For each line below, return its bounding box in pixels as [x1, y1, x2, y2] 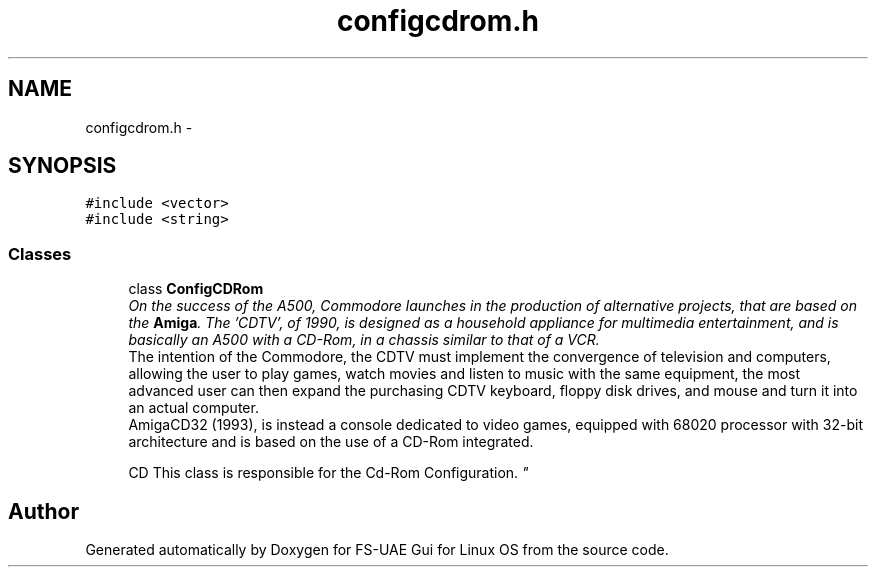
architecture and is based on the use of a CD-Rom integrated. [128, 433, 534, 451]
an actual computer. [128, 399, 259, 417]
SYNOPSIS [8, 153, 117, 179]
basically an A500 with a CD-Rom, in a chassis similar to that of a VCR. [128, 331, 600, 349]
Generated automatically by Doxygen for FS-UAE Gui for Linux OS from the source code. [85, 541, 669, 559]
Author [8, 498, 79, 524]
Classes [8, 243, 72, 264]
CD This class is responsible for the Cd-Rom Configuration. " [128, 464, 529, 482]
